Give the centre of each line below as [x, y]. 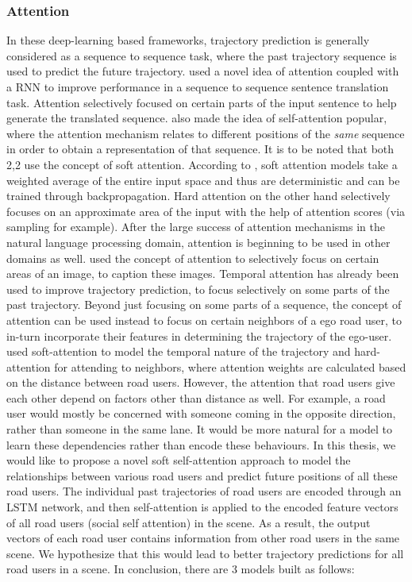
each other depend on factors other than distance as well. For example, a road [196, 397]
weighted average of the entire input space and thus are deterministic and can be [203, 180]
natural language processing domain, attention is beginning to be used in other [198, 242]
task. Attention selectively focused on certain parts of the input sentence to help [202, 102]
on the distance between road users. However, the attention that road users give [201, 382]
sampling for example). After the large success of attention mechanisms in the [196, 227]
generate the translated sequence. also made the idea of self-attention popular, [197, 118]
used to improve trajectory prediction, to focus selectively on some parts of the [198, 289]
